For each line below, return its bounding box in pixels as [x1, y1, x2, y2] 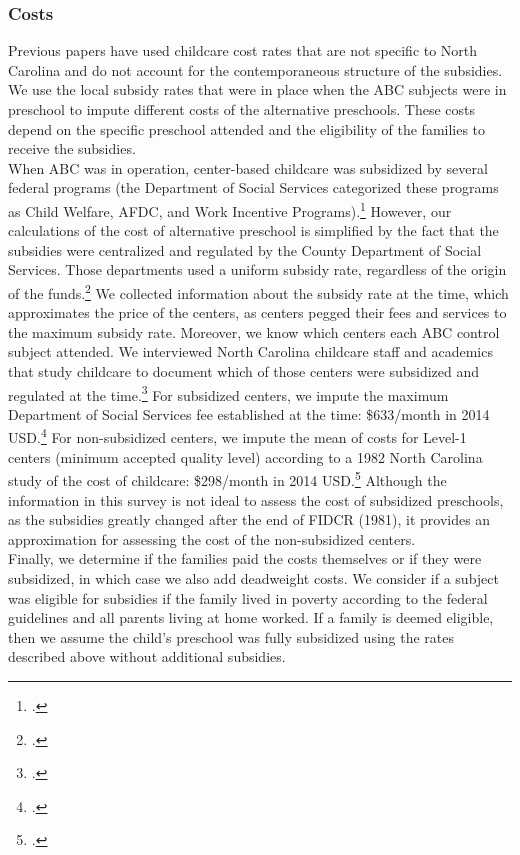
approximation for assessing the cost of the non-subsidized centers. [8, 528, 416, 549]
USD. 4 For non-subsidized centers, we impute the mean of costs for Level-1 [8, 424, 467, 448]
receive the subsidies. [8, 138, 136, 159]
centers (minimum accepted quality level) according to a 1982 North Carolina [8, 446, 483, 467]
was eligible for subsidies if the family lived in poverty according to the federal [8, 587, 488, 608]
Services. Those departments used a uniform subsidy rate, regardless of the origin [8, 259, 507, 280]
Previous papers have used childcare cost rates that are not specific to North [8, 40, 478, 61]
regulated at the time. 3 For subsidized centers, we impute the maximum [8, 381, 449, 405]
